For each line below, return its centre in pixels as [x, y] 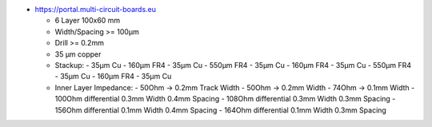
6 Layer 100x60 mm [88, 21]
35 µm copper [78, 54]
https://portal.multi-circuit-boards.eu [95, 9]
